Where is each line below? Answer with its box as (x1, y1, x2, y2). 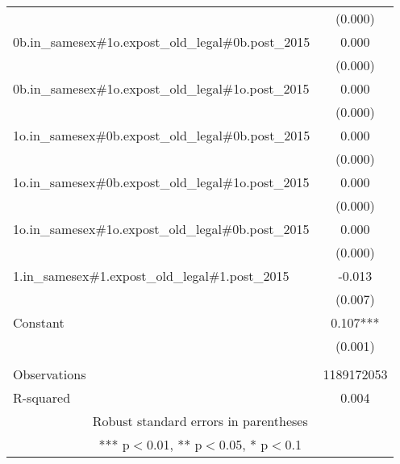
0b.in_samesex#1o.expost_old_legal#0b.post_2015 (13, 32, 310, 51)
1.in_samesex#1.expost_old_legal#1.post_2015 (13, 266, 290, 285)
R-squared (13, 388, 71, 407)
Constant (13, 313, 65, 332)
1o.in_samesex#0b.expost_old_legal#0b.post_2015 (13, 126, 310, 144)
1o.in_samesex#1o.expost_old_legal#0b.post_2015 (13, 219, 310, 238)
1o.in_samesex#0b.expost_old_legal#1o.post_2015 (13, 173, 310, 191)
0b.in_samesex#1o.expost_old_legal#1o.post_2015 (13, 79, 310, 98)
